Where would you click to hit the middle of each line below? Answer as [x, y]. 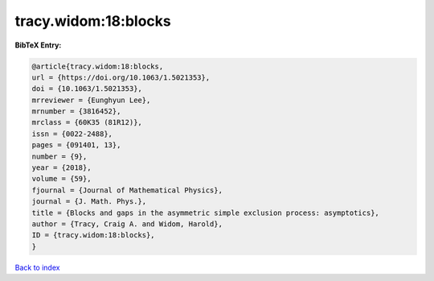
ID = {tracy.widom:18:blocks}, [94, 235]
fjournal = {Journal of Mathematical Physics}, [127, 190]
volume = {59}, [61, 179]
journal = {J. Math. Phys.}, [89, 202]
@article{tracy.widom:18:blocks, [98, 66]
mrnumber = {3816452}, [76, 112]
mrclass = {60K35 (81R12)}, [87, 122]
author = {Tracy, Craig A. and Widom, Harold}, [127, 224]
